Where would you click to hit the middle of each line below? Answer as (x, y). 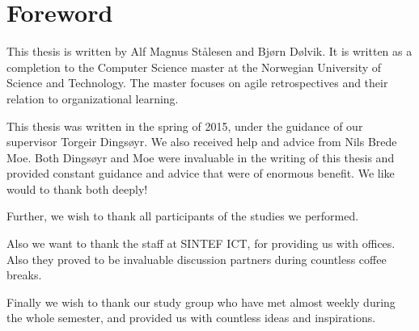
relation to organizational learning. (93, 98)
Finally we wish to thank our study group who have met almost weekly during (201, 302)
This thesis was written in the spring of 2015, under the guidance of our (185, 126)
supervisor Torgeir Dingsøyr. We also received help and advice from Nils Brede (202, 142)
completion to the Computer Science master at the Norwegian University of (194, 67)
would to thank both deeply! (77, 189)
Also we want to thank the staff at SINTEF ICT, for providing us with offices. (201, 243)
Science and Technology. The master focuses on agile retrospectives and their (197, 83)
